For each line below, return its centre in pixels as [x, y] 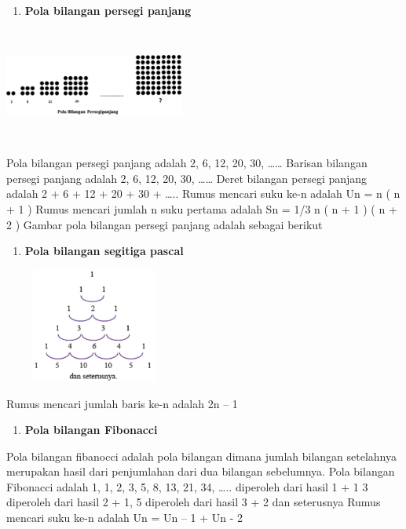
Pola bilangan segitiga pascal [104, 251]
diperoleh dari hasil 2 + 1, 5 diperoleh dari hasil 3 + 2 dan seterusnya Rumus [194, 502]
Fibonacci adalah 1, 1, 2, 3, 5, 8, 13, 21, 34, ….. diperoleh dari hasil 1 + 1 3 [187, 486]
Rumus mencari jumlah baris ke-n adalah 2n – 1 [122, 403]
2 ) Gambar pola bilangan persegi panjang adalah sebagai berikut [165, 224]
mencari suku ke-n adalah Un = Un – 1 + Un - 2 [125, 518]
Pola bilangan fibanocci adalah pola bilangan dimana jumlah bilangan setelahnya [201, 456]
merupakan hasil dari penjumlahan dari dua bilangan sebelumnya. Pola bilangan [201, 471]
